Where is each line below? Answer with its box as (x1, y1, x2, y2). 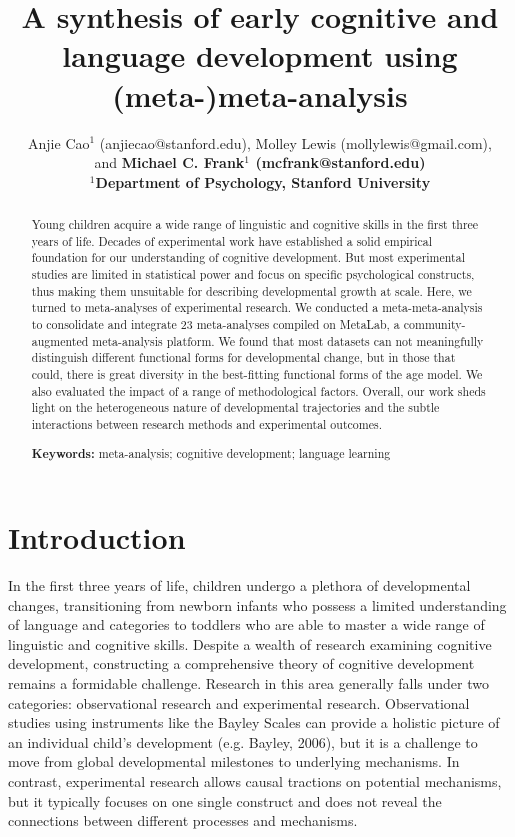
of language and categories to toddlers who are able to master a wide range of (8, 614, 485, 635)
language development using (62, 35, 458, 76)
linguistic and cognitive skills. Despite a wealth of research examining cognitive (8, 633, 492, 654)
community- (403, 316, 466, 333)
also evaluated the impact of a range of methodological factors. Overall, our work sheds (31, 382, 486, 399)
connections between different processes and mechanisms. (8, 810, 358, 831)
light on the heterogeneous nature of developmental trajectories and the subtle (31, 399, 440, 416)
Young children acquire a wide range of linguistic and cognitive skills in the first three (31, 216, 479, 233)
